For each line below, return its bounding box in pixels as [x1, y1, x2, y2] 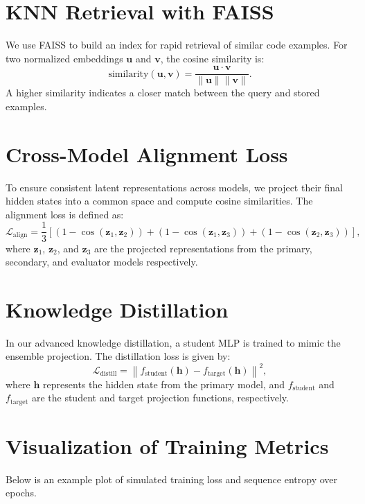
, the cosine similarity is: [160, 51, 265, 65]
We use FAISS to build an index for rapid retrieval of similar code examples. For [6, 37, 348, 52]
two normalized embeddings [6, 51, 123, 65]
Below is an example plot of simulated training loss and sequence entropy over [6, 471, 337, 486]
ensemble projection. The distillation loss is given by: [6, 349, 231, 363]
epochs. [6, 485, 37, 500]
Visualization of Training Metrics [6, 431, 329, 460]
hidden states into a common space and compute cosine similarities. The [6, 193, 313, 208]
